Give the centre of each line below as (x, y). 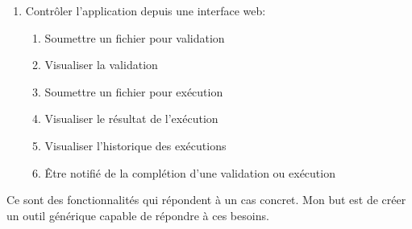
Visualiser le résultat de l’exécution (131, 119)
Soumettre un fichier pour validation (135, 37)
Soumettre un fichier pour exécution (134, 91)
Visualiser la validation (101, 65)
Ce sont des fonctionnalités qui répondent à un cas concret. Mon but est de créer (206, 200)
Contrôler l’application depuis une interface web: (146, 10)
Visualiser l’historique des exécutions (135, 145)
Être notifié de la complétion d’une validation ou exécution (190, 172)
